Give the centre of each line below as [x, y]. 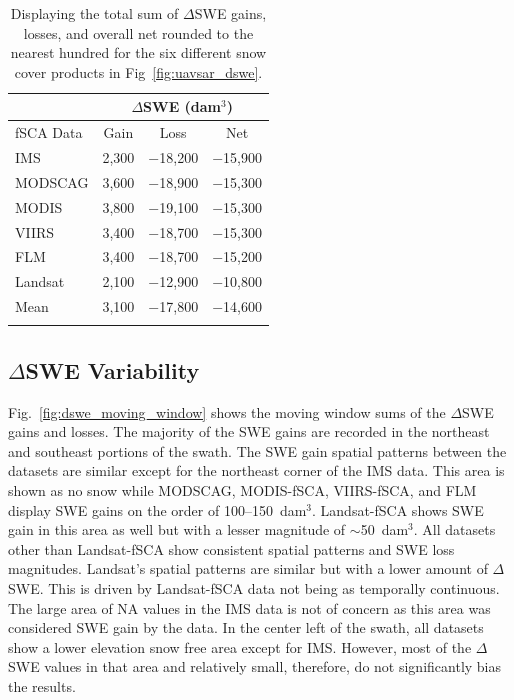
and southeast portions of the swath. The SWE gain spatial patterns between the [257, 450]
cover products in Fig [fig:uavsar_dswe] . [138, 71]
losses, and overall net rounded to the [138, 32]
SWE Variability [112, 369]
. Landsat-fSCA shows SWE [398, 509]
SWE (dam [182, 106]
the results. [42, 685]
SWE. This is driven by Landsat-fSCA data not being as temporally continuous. [254, 588]
